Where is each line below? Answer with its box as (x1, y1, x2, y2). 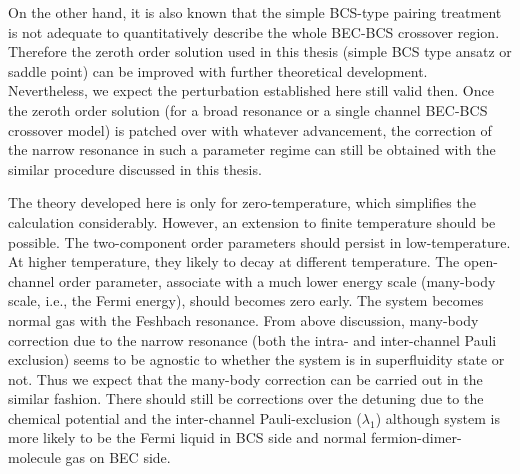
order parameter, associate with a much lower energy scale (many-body (58, 270, 496, 291)
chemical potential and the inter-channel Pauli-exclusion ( (8, 407, 362, 428)
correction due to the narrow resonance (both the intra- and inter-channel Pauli (8, 329, 497, 350)
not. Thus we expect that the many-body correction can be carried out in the (8, 368, 483, 389)
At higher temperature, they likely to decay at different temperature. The (8, 251, 460, 272)
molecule (8, 447, 61, 468)
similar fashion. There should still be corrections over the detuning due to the (8, 388, 484, 409)
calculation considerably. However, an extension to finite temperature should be (8, 211, 496, 232)
